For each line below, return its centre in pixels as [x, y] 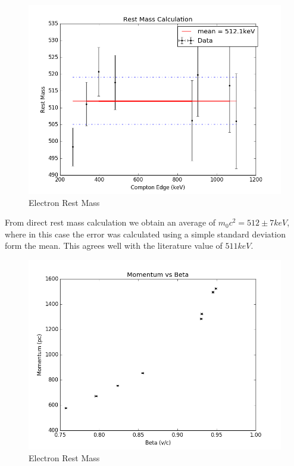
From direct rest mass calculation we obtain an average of [110, 222]
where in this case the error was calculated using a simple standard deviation [145, 234]
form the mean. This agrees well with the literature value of [114, 245]
